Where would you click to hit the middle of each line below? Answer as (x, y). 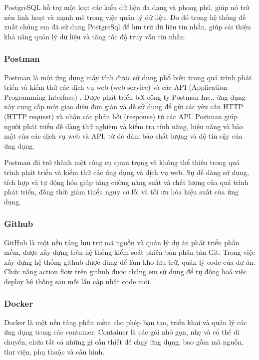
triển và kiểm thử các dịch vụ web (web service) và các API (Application (116, 87)
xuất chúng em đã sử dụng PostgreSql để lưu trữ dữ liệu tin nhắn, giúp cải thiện (128, 27)
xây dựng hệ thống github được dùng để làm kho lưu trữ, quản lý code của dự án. (130, 262)
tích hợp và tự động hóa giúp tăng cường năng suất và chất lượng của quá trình (126, 182)
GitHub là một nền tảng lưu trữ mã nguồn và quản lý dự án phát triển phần (122, 242)
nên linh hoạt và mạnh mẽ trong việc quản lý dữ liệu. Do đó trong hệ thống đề (125, 17)
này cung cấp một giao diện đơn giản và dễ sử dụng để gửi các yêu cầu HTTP (124, 106)
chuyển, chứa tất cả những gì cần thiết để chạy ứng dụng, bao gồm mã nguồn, (124, 341)
